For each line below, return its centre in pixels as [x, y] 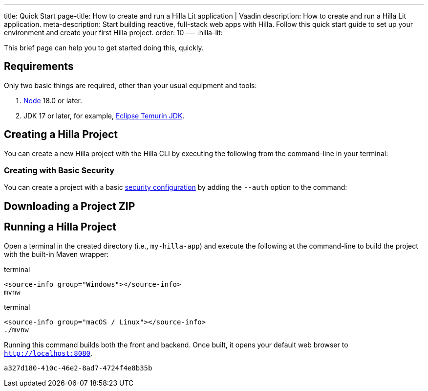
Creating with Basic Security [59, 171]
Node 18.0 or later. [53, 100]
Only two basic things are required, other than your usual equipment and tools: [130, 85]
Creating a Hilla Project [61, 135]
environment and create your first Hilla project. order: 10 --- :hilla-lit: [113, 33]
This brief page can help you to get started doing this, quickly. [104, 48]
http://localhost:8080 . [48, 353]
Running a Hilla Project [60, 227]
